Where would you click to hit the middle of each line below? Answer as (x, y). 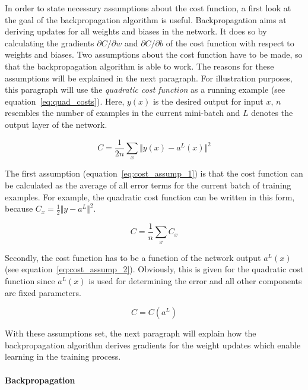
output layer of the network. (56, 124)
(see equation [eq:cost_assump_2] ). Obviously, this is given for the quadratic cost (154, 269)
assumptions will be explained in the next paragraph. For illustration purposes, (149, 78)
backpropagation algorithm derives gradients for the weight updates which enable (153, 345)
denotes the (272, 113)
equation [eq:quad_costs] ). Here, (65, 101)
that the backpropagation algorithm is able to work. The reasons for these (139, 66)
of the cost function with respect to (230, 43)
